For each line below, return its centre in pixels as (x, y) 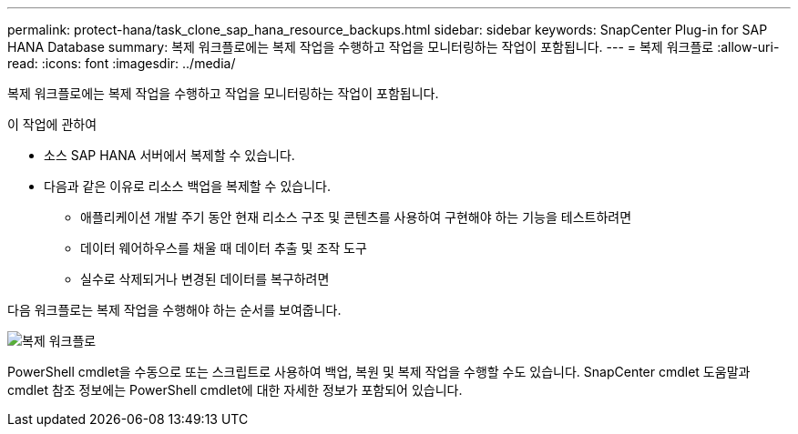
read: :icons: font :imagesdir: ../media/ (122, 63)
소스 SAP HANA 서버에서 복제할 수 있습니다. (169, 155)
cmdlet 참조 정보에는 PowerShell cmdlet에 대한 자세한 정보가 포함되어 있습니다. (235, 390)
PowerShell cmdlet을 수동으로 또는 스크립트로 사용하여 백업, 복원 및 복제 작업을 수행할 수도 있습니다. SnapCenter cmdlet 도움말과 (379, 372)
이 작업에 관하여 (52, 124)
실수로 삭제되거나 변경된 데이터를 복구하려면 (205, 279)
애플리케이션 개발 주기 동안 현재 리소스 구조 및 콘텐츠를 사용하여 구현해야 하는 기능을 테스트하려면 (356, 217)
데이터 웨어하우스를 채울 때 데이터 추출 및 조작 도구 (224, 248)
